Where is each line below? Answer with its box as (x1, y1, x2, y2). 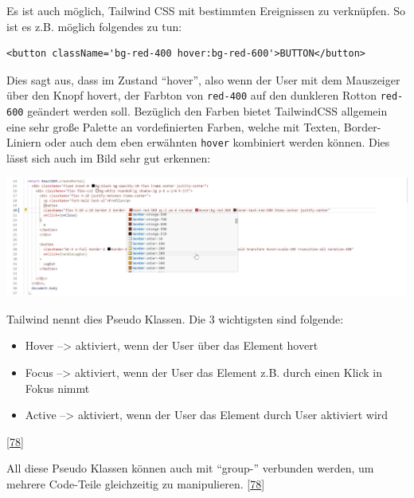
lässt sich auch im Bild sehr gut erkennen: (6, 149, 211, 166)
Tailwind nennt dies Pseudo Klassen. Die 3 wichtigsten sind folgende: (6, 310, 344, 327)
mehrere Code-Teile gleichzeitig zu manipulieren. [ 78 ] (6, 476, 265, 492)
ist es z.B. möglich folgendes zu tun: (6, 18, 182, 34)
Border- (343, 118, 381, 135)
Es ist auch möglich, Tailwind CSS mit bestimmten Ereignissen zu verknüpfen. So (6, 2, 405, 18)
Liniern (6, 134, 41, 151)
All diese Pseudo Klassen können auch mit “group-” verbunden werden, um (6, 460, 374, 476)
